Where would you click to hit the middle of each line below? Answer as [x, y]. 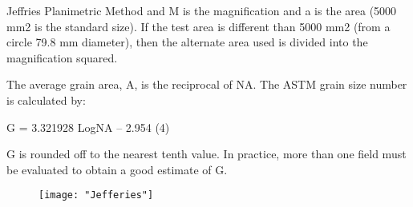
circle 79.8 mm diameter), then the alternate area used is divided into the [187, 42]
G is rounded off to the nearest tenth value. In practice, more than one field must [206, 154]
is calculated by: [46, 100]
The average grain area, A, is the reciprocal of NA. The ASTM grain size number [207, 84]
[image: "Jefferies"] [96, 195]
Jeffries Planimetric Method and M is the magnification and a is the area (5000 [202, 10]
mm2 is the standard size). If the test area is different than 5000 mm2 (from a [198, 26]
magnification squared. [62, 57]
